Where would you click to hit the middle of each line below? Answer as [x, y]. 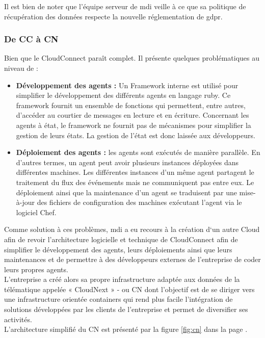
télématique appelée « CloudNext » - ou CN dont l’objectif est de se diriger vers [129, 289]
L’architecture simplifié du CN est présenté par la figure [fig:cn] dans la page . [126, 329]
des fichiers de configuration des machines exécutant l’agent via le [139, 202]
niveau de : [21, 68]
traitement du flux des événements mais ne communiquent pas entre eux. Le [135, 182]
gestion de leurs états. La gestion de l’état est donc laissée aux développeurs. [136, 135]
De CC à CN [31, 39]
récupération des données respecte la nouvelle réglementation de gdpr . [113, 16]
